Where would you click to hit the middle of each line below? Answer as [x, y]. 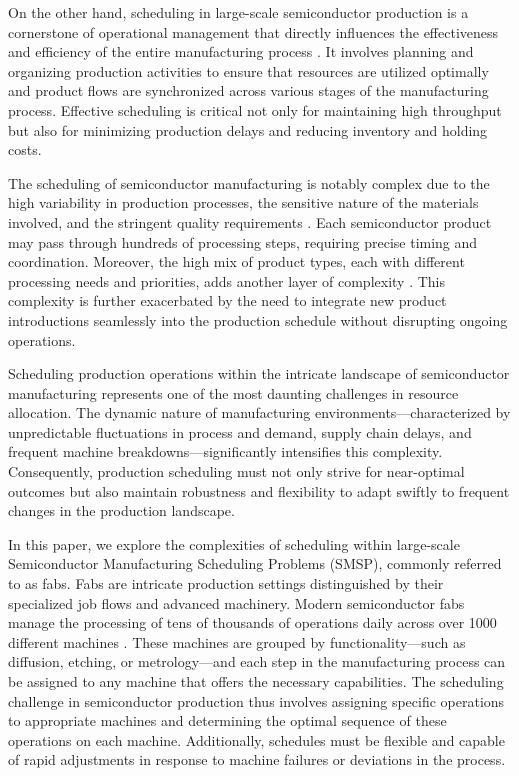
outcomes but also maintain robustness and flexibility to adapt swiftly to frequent [259, 490]
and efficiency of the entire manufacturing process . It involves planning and [241, 51]
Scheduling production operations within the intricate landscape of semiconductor [259, 373]
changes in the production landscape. [121, 510]
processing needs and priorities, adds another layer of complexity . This [226, 280]
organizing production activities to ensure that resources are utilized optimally [248, 70]
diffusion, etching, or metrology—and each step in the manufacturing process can [257, 661]
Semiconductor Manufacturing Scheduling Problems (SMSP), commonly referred [255, 563]
